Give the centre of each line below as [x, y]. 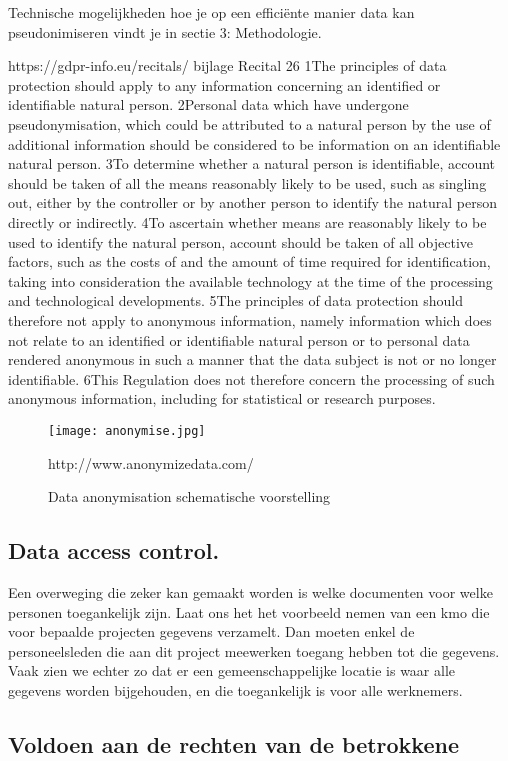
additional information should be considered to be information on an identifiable [254, 143]
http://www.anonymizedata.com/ [151, 462]
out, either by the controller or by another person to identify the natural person [252, 202]
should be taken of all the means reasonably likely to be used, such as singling [247, 182]
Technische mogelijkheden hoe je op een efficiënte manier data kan [211, 12]
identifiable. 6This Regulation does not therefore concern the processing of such [251, 378]
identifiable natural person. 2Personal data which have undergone [208, 104]
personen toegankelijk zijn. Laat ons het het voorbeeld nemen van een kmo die [249, 611]
